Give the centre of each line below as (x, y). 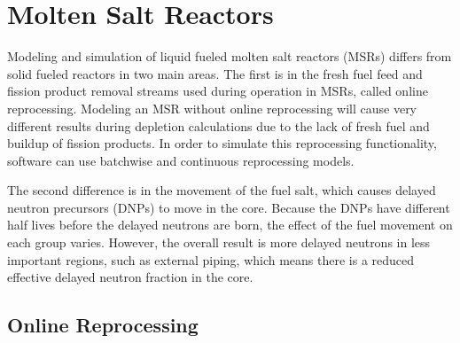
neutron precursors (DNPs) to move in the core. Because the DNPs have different (229, 207)
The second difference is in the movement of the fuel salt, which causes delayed (222, 190)
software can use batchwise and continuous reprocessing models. (181, 160)
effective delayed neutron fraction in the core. (130, 277)
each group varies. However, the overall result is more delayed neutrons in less (219, 242)
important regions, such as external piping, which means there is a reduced (211, 259)
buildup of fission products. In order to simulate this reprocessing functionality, (222, 143)
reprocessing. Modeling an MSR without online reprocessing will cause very (212, 108)
